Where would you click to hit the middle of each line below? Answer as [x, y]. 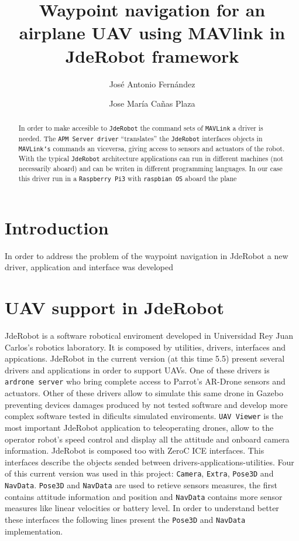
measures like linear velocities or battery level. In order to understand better [142, 508]
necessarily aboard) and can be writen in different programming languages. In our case [150, 169]
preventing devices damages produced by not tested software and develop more [146, 404]
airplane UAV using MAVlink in [152, 33]
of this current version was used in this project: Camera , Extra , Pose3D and [139, 473]
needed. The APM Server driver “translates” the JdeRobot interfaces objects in [140, 138]
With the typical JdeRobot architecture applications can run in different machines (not [151, 158]
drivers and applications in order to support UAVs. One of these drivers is [137, 370]
